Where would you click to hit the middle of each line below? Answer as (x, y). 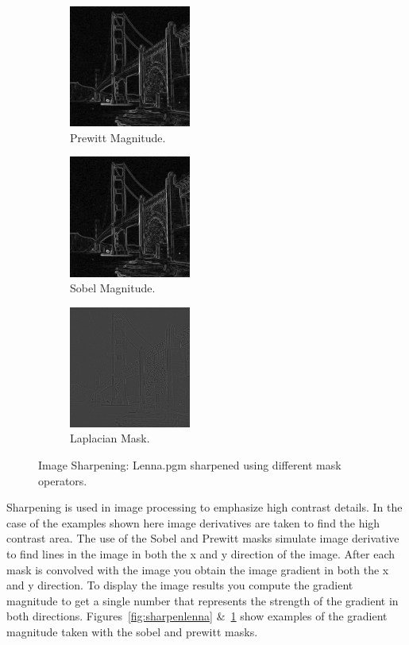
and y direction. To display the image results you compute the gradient (180, 585)
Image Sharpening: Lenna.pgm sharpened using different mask (190, 465)
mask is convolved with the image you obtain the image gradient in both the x (198, 569)
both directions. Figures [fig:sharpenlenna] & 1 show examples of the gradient (197, 616)
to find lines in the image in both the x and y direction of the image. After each (201, 554)
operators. (63, 480)
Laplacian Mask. (110, 438)
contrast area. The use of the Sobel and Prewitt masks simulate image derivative (203, 538)
